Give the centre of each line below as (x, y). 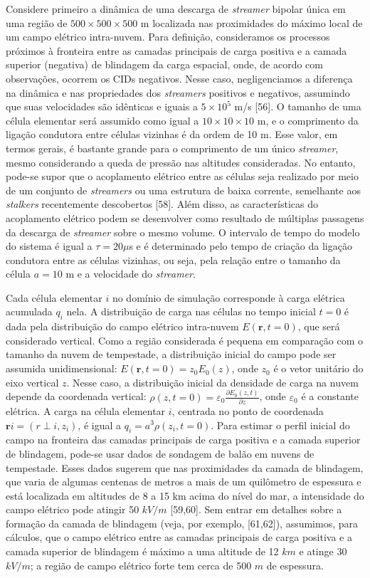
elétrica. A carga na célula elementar (86, 410)
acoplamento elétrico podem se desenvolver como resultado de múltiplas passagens (185, 217)
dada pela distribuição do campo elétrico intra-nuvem (122, 326)
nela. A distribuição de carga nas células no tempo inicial (191, 311)
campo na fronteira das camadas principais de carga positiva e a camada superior (183, 440)
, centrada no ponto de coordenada (248, 410)
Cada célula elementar (54, 297)
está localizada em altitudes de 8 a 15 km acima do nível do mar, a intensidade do (185, 495)
